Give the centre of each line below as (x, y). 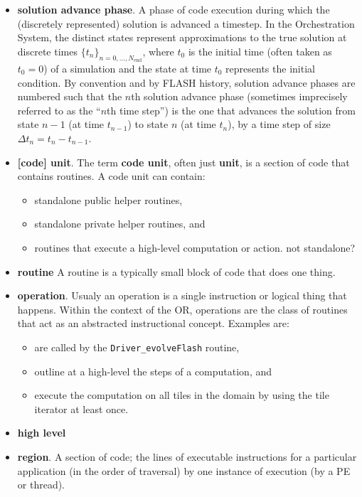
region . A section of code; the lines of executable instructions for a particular (187, 456)
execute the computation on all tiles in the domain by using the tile (182, 395)
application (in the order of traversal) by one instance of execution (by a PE (184, 470)
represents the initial (270, 68)
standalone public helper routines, (108, 199)
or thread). (41, 485)
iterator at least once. (81, 408)
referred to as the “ (59, 110)
